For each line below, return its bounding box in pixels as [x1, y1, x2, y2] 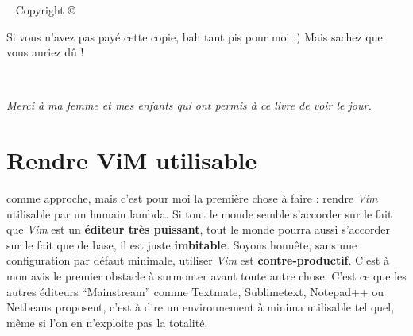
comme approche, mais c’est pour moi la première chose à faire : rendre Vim [6, 190, 378, 207]
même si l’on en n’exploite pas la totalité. [6, 314, 208, 330]
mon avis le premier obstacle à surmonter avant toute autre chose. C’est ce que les [6, 268, 407, 284]
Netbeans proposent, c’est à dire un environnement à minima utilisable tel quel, [6, 299, 395, 315]
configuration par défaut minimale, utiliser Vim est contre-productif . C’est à [6, 252, 389, 268]
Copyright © [15, 2, 75, 17]
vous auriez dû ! [6, 44, 84, 60]
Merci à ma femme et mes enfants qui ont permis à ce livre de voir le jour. [6, 97, 372, 114]
